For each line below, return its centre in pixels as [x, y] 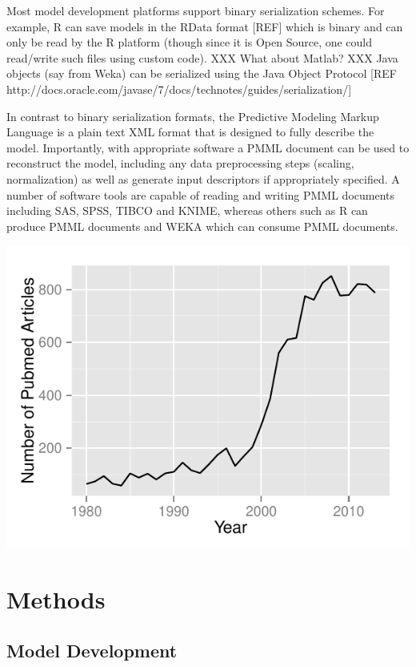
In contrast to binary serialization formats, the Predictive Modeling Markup [193, 116]
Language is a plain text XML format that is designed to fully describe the [190, 132]
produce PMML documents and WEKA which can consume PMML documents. [202, 226]
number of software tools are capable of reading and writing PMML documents [201, 194]
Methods [56, 599]
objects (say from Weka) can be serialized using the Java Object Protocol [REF [202, 73]
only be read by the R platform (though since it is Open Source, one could [190, 42]
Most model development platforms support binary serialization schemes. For [196, 10]
